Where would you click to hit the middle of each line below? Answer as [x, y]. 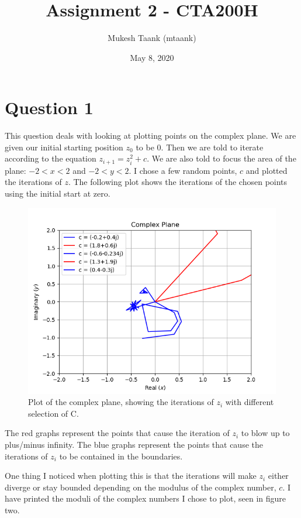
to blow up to [265, 433]
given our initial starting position [64, 147]
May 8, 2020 [152, 57]
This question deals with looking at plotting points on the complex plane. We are [150, 135]
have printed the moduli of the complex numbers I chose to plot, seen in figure [145, 498]
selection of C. [53, 413]
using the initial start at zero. [58, 193]
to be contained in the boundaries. [121, 456]
